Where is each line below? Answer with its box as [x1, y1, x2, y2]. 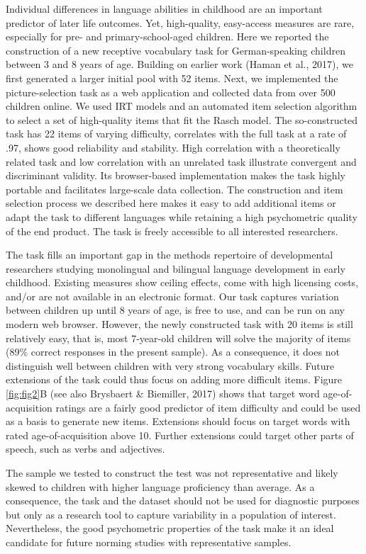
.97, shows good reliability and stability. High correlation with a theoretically [6, 140, 340, 154]
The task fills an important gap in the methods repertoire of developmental [6, 247, 333, 262]
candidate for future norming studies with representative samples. [6, 534, 292, 549]
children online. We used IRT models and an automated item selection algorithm [6, 98, 357, 113]
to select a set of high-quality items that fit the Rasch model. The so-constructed [6, 112, 358, 127]
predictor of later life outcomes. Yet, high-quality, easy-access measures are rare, [6, 15, 355, 30]
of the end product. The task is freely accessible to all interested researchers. [6, 223, 338, 238]
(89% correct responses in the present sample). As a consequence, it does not [6, 344, 340, 359]
